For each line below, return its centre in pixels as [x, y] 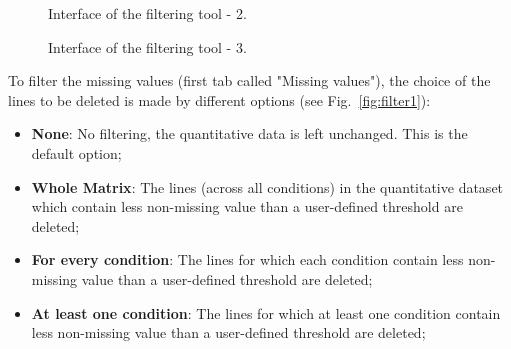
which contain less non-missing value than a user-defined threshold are [247, 206]
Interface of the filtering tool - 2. [147, 13]
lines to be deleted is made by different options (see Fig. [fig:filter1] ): [219, 99]
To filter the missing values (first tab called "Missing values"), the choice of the [249, 80]
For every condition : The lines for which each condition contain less [247, 259]
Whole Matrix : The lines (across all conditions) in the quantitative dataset [267, 186]
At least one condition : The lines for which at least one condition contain [266, 312]
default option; [76, 152]
